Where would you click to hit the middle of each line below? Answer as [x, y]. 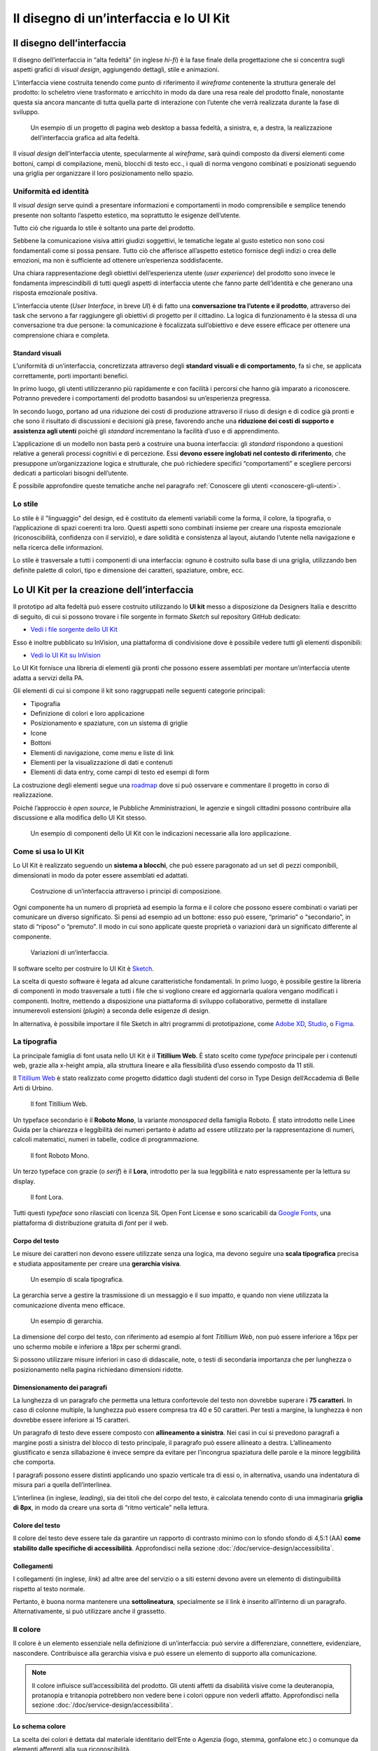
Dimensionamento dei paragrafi [60, 1387]
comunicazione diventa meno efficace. [69, 1305]
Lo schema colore [40, 1726]
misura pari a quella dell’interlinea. [62, 1485]
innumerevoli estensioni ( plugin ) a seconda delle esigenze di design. [112, 1011]
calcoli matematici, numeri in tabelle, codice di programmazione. [106, 1140]
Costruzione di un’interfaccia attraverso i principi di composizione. [126, 891]
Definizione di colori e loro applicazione [87, 713]
